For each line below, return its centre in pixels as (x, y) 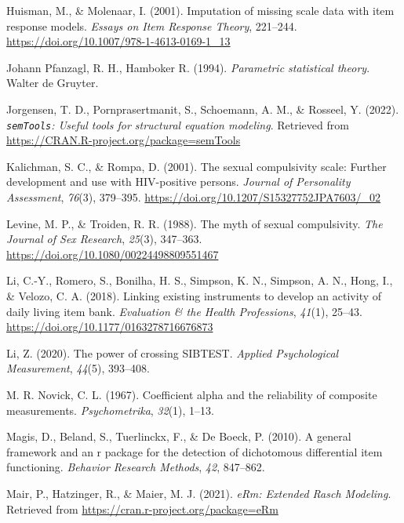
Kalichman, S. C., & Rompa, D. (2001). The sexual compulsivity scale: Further (197, 166)
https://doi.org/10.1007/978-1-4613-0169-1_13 (118, 41)
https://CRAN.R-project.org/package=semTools (124, 140)
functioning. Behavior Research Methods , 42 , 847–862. (136, 467)
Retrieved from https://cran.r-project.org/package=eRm (142, 508)
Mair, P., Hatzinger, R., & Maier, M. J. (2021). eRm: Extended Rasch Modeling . (199, 493)
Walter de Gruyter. (53, 83)
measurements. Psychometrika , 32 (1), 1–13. (111, 410)
